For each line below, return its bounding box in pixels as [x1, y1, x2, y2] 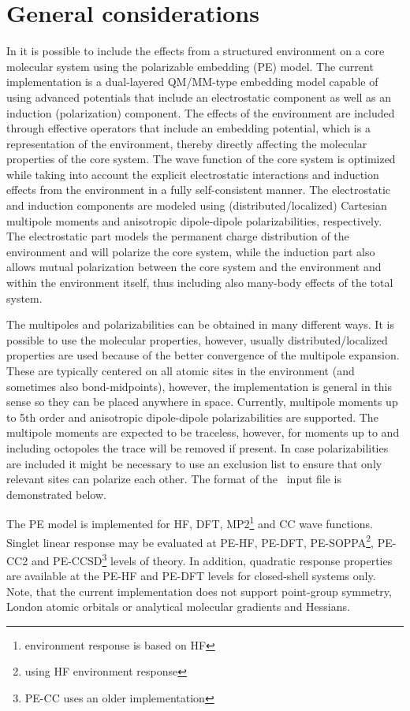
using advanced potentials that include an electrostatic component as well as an [6, 88, 392, 105]
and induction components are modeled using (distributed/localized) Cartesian [6, 197, 387, 214]
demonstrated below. [6, 486, 106, 502]
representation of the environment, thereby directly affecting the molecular [6, 135, 367, 151]
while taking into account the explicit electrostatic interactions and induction [6, 166, 379, 182]
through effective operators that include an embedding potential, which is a [6, 120, 371, 136]
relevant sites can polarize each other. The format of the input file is [6, 471, 342, 487]
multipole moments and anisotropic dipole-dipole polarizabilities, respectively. [6, 212, 382, 229]
